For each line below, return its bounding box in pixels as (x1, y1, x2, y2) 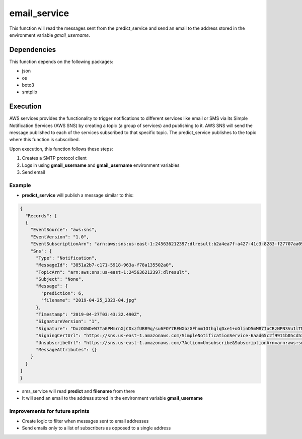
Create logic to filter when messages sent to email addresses (22, 418, 149, 424)
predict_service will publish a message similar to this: (22, 192, 134, 199)
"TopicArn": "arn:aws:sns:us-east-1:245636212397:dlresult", (36, 269, 190, 275)
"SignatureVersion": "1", (36, 319, 100, 325)
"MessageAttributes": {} (36, 347, 98, 352)
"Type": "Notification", (36, 255, 98, 261)
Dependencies (9, 45, 56, 54)
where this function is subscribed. (9, 137, 80, 143)
